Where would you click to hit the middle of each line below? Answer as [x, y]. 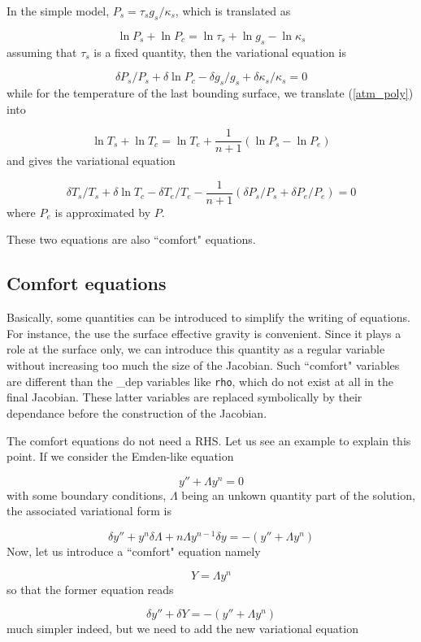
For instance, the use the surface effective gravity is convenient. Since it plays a [204, 333]
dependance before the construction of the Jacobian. [137, 412]
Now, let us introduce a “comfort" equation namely [134, 551]
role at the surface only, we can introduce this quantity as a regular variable [196, 349]
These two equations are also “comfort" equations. [131, 239]
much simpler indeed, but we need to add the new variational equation [182, 629]
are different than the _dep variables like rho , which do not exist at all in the [200, 381]
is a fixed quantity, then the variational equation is [220, 52]
